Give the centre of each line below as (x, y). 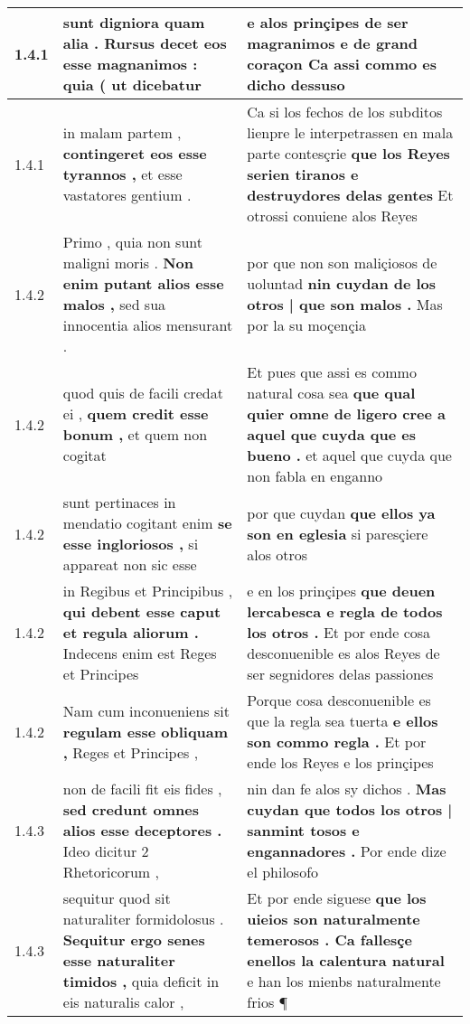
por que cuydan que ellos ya (341, 512)
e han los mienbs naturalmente (344, 981)
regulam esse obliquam (146, 731)
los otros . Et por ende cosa (339, 632)
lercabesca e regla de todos (345, 611)
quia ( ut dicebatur (132, 85)
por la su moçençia (306, 325)
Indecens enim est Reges (140, 653)
